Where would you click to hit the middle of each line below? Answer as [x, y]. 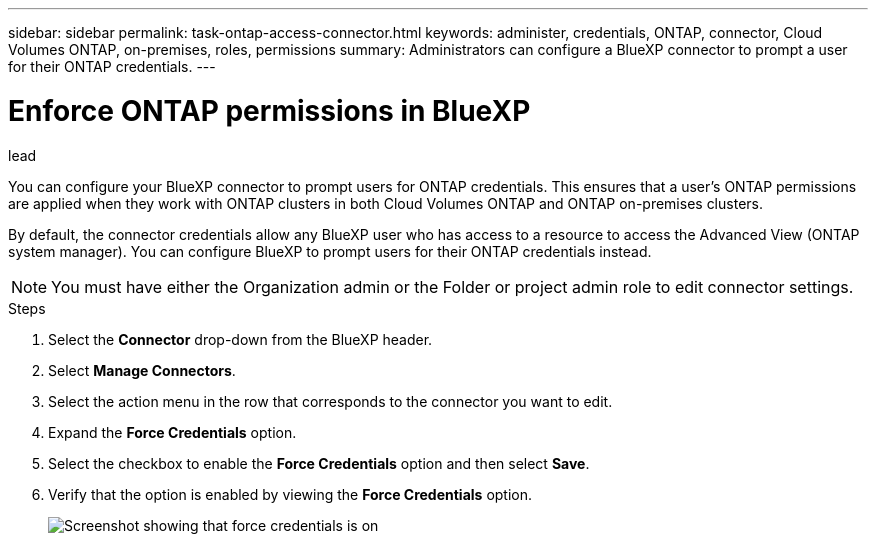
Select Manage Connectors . [142, 370]
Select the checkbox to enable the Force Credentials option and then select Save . [319, 463]
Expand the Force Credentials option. [172, 432]
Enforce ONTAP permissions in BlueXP [269, 110]
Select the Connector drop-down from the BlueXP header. [240, 339]
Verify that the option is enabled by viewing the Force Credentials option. [290, 494]
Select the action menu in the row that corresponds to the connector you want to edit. [330, 401]
